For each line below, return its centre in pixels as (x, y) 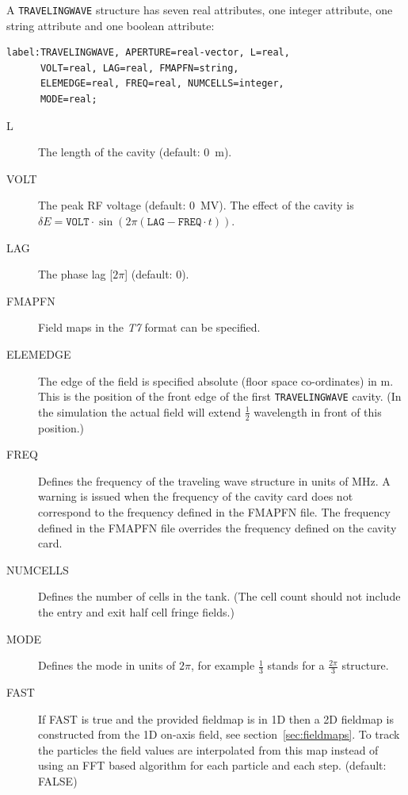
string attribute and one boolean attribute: (111, 25)
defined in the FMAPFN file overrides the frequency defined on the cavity (217, 527)
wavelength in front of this (318, 411)
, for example (223, 665)
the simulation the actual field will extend (139, 411)
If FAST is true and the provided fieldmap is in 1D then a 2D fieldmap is (216, 718)
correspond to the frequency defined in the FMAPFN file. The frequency (214, 512)
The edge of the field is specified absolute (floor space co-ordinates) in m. (216, 380)
